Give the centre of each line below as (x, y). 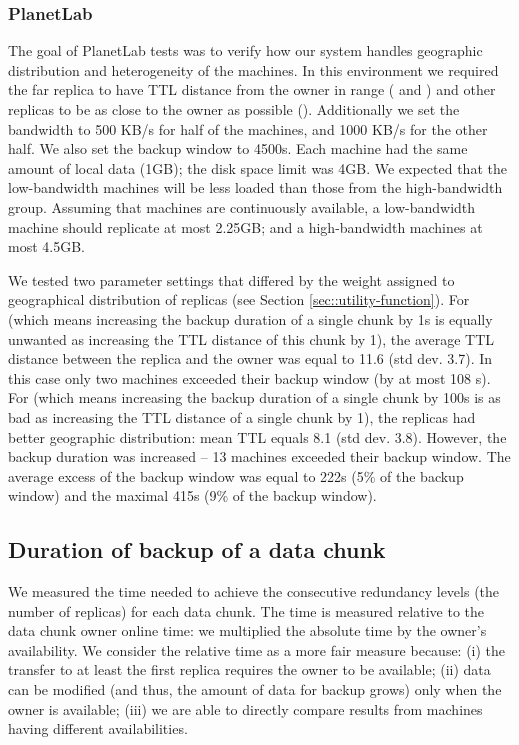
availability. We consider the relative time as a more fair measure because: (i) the (257, 649)
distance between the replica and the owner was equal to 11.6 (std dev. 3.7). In (250, 358)
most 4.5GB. (46, 246)
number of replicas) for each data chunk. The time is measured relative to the (246, 610)
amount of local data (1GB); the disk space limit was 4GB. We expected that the (257, 167)
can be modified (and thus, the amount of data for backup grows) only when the (255, 689)
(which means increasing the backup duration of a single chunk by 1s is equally (250, 318)
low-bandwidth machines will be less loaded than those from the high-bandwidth (255, 187)
